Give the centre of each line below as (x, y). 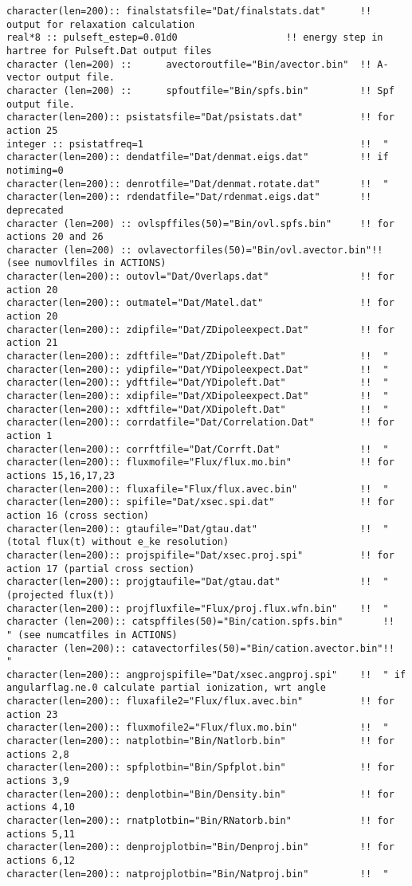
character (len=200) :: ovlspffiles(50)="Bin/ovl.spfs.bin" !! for (200, 223)
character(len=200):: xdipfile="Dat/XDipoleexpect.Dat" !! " (198, 396)
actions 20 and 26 (55, 237)
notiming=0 (35, 170)
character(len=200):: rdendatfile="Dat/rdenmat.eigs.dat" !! (189, 197)
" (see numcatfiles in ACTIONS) (92, 635)
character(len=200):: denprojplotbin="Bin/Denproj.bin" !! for (200, 847)
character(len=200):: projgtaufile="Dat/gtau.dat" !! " (198, 582)
